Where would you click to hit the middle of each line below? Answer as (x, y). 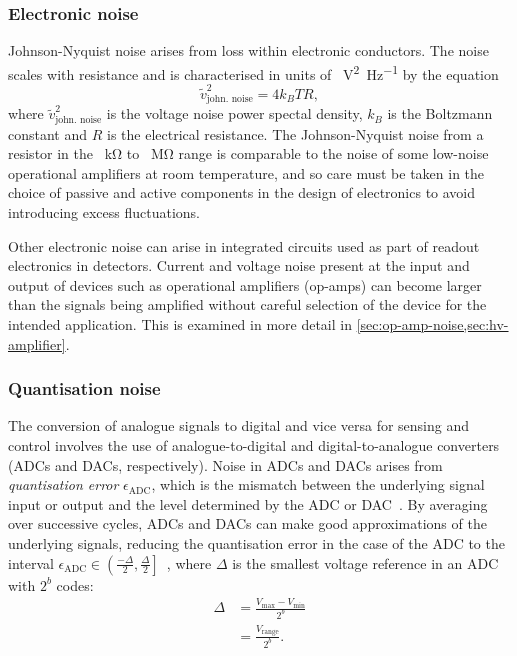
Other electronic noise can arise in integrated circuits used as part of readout (244, 245)
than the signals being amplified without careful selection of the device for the (247, 304)
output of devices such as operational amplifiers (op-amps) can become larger (245, 284)
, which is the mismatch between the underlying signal (318, 484)
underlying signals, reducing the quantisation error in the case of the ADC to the (256, 543)
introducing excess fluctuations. (104, 212)
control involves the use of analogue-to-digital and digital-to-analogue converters (254, 445)
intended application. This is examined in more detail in (180, 324)
